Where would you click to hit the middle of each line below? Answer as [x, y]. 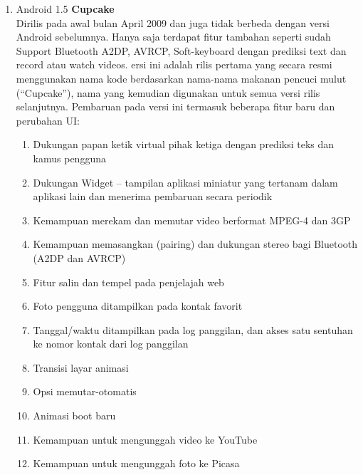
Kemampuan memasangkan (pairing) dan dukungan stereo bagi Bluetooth [195, 244]
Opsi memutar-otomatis [85, 391]
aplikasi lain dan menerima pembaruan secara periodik [153, 196]
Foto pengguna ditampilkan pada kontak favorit [138, 306]
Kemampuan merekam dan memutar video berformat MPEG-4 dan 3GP [192, 220]
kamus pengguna [69, 158]
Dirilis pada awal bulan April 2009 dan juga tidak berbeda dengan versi [173, 22]
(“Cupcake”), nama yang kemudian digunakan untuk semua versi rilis [168, 92]
